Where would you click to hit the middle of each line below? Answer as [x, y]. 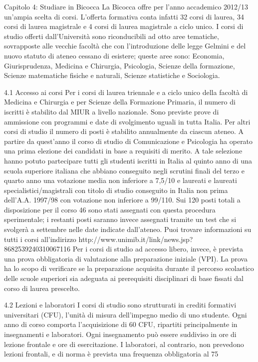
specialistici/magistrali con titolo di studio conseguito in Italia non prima [116, 190]
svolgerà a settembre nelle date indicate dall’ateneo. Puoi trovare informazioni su [128, 229]
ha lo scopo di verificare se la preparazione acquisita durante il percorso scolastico [129, 268]
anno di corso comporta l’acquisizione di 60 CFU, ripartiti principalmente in [121, 324]
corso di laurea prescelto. [42, 288]
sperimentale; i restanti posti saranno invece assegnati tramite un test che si [120, 219]
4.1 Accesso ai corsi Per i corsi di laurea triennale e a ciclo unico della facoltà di [126, 92]
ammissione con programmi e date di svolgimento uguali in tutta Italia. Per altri [127, 121]
